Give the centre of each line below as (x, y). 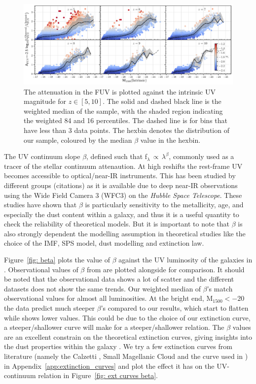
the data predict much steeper (50, 308)
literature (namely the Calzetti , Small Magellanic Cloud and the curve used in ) (126, 356)
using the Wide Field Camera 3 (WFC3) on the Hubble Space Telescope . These (123, 195)
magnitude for (45, 101)
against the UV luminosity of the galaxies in (185, 260)
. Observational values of (41, 269)
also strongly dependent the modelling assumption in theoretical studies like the (125, 233)
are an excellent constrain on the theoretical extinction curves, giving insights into (128, 336)
